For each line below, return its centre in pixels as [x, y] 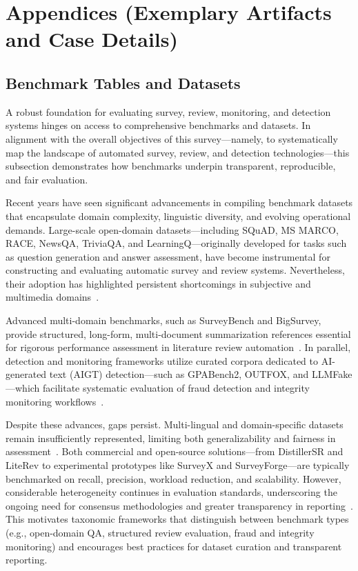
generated [26, 374]
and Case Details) [92, 39]
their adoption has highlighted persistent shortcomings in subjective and [158, 283]
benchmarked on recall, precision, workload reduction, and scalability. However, [173, 478]
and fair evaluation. [47, 179]
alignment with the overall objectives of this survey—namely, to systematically [172, 138]
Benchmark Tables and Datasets [123, 82]
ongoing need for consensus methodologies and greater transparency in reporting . [179, 505]
